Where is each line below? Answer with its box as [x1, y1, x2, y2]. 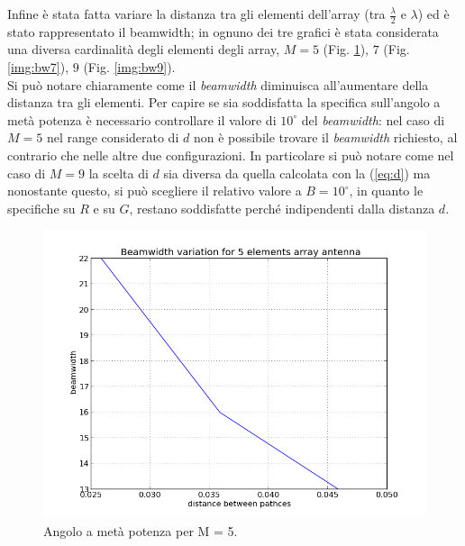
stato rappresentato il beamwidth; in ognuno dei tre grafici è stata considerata [7, 22, 439, 41]
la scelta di [88, 163, 149, 182]
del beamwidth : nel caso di [301, 110, 445, 129]
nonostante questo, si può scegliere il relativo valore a [7, 181, 302, 200]
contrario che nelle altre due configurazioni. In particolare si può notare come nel [7, 145, 454, 164]
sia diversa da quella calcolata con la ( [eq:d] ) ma [163, 163, 431, 182]
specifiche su [7, 198, 76, 217]
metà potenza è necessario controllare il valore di [7, 110, 277, 129]
